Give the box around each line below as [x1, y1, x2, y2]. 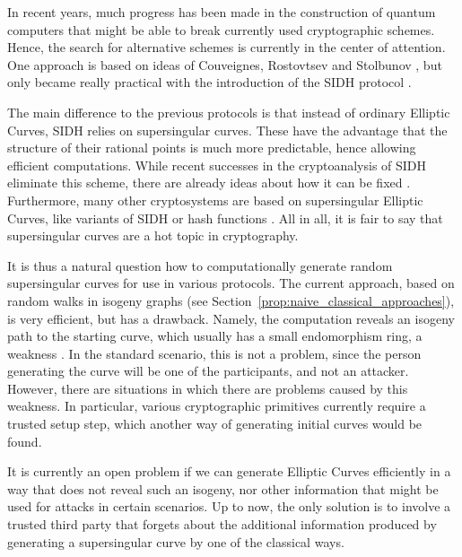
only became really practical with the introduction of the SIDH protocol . [7, 73, 412, 91]
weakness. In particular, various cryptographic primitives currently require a [7, 396, 426, 415]
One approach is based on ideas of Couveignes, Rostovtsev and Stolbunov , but [7, 55, 442, 74]
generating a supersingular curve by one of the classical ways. [7, 532, 344, 551]
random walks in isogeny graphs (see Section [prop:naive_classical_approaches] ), [7, 291, 455, 309]
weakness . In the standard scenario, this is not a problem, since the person [7, 344, 422, 362]
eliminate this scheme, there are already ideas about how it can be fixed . [7, 173, 411, 192]
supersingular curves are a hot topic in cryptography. [7, 226, 299, 245]
